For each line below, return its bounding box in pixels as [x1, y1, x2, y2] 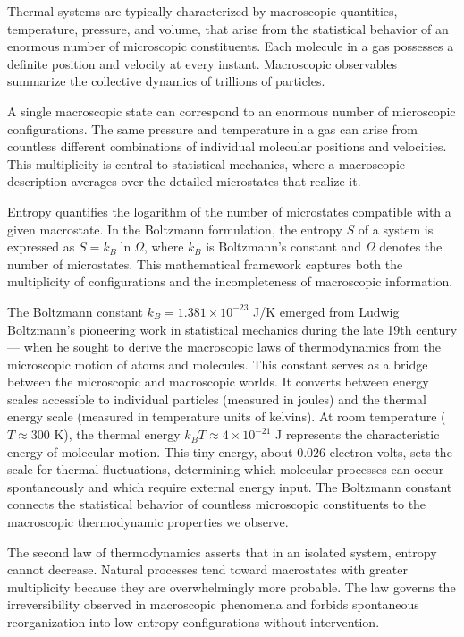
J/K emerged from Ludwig [253, 302, 400, 320]
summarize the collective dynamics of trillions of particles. [7, 72, 325, 90]
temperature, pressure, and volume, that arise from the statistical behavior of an [7, 19, 449, 38]
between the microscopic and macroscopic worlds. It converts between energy [7, 372, 429, 391]
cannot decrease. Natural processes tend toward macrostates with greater [7, 560, 408, 579]
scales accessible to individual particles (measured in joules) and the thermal [7, 389, 426, 408]
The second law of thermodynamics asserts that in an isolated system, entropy [7, 542, 437, 561]
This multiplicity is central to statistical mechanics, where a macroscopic [7, 154, 406, 173]
